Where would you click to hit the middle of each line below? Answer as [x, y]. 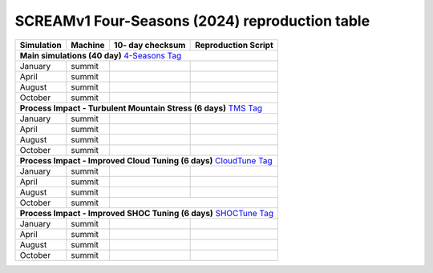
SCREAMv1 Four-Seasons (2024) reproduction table [192, 21]
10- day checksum [150, 45]
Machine [88, 45]
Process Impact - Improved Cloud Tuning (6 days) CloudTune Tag [146, 160]
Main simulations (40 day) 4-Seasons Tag [101, 55]
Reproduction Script [234, 45]
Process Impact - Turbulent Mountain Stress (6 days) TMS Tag [141, 108]
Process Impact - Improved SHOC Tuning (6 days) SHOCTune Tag [147, 213]
